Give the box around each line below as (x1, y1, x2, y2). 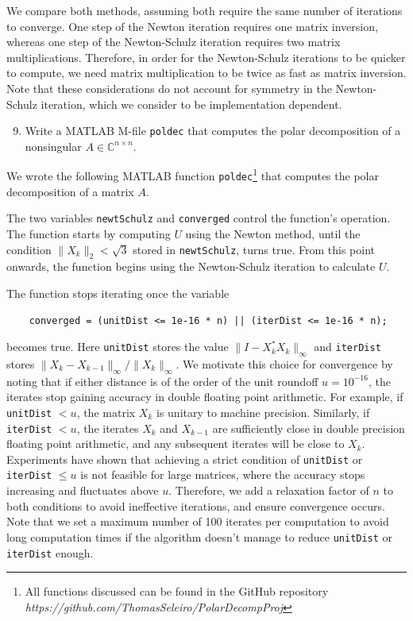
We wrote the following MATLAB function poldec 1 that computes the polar (6, 165, 379, 184)
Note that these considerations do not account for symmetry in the (6, 79, 332, 96)
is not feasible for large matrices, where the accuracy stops (80, 466, 365, 483)
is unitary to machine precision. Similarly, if (156, 403, 370, 420)
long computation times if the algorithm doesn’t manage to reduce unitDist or (6, 528, 393, 545)
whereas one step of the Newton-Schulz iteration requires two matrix (6, 33, 341, 50)
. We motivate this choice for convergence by (176, 355, 393, 372)
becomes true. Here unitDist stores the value (6, 338, 229, 355)
